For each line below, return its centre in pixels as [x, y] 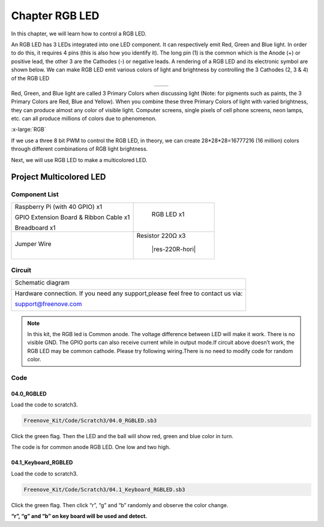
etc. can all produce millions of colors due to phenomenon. [84, 119]
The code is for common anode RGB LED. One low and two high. [91, 447]
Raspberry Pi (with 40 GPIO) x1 [58, 206]
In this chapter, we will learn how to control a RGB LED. [79, 34]
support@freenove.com [48, 304]
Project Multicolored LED [58, 177]
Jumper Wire [33, 244]
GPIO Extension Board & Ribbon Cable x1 [72, 217]
